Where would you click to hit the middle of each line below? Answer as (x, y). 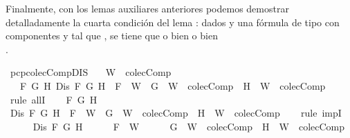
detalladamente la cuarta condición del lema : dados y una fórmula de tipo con (173, 22)
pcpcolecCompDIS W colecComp (91, 72)
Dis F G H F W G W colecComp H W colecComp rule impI (176, 113)
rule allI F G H (54, 99)
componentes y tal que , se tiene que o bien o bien (112, 36)
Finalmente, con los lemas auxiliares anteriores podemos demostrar (147, 8)
